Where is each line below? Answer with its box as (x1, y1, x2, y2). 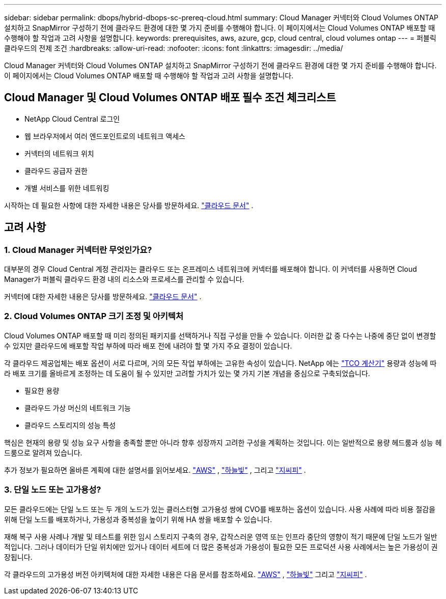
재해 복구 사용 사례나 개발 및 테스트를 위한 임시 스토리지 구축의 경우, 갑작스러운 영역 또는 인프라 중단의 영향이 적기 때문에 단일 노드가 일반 (4, 532, 437, 541)
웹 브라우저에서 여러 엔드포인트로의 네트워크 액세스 (24, 131, 185, 140)
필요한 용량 (24, 386, 60, 395)
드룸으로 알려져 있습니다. (4, 448, 82, 457)
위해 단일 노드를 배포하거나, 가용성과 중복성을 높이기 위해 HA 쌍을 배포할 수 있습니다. (4, 515, 272, 524)
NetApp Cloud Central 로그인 (24, 114, 120, 123)
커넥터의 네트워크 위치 (24, 149, 94, 158)
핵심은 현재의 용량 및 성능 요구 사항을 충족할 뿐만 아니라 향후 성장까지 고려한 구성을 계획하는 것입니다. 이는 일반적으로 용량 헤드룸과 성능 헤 (4, 438, 442, 447)
